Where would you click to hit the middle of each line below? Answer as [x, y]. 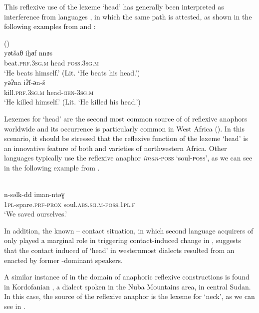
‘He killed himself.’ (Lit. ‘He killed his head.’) [72, 102]
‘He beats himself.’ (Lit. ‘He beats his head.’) [72, 72]
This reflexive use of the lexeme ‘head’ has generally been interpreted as [114, 6]
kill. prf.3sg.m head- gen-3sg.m [49, 92]
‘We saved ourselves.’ [36, 214]
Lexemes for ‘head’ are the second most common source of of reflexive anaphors [126, 118]
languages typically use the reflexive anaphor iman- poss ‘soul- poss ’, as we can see [128, 158]
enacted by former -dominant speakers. [63, 260]
